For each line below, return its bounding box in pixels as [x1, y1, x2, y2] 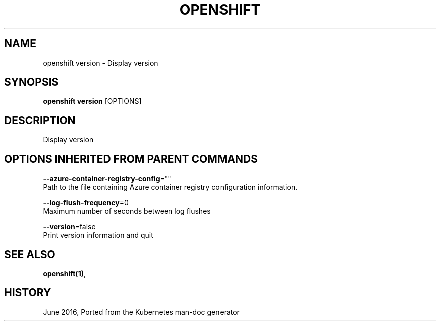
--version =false [43, 222, 96, 231]
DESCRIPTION [4, 114, 76, 127]
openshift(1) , [43, 269, 86, 278]
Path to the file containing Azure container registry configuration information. [43, 183, 298, 192]
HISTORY [4, 286, 51, 299]
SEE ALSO [4, 248, 55, 261]
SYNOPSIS [4, 76, 59, 89]
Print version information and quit [43, 231, 153, 240]
